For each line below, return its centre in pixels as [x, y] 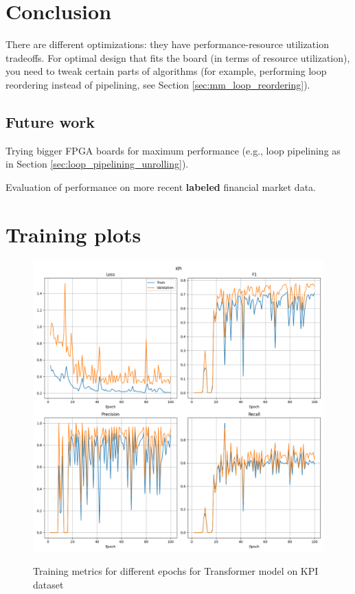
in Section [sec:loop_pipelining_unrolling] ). [97, 164]
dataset [48, 584]
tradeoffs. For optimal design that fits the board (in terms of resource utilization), [178, 57]
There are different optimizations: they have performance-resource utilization [167, 44]
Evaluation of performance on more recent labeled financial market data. [161, 186]
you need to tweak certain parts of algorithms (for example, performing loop [166, 71]
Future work [50, 121]
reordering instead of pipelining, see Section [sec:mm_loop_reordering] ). [158, 84]
